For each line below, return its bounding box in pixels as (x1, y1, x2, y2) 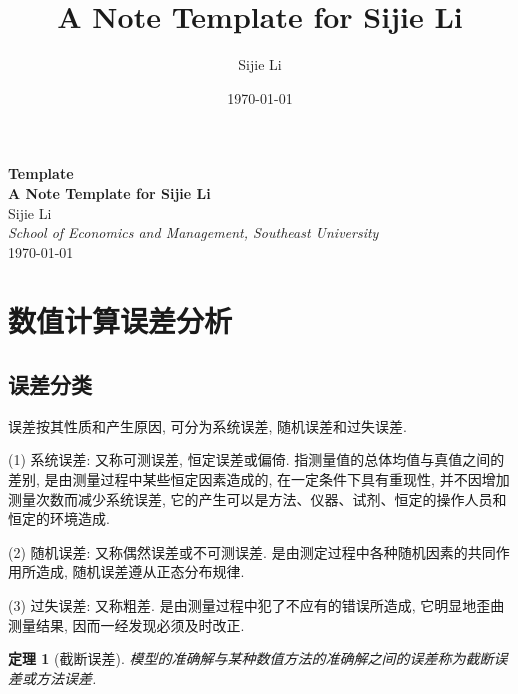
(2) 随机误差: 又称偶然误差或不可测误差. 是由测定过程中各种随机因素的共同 (8, 541, 496, 562)
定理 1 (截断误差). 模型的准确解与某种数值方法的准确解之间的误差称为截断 (8, 648, 494, 669)
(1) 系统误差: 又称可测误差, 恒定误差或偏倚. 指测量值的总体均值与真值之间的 (8, 449, 505, 470)
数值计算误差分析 (8, 300, 233, 341)
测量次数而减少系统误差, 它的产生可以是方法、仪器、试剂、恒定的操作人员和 (8, 488, 507, 509)
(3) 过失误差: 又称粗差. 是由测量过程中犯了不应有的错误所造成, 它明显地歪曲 (8, 595, 505, 616)
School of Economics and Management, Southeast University (8, 222, 379, 243)
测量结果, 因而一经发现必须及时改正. (8, 614, 245, 635)
